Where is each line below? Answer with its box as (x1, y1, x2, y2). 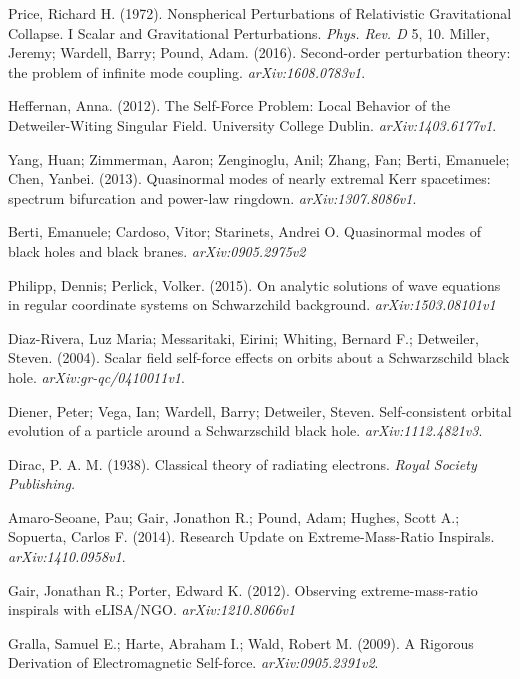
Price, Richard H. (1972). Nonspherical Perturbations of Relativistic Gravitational (8, 3, 512, 23)
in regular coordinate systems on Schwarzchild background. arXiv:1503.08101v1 (8, 294, 496, 315)
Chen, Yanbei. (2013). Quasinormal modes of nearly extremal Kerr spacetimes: (8, 168, 491, 189)
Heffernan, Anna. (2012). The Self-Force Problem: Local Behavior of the (8, 95, 451, 116)
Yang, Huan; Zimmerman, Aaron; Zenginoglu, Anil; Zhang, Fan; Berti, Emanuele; (8, 148, 510, 169)
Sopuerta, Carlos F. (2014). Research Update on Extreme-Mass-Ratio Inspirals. (8, 526, 495, 547)
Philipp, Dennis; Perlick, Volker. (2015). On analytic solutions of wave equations (8, 274, 501, 295)
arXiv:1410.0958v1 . (8, 546, 126, 567)
